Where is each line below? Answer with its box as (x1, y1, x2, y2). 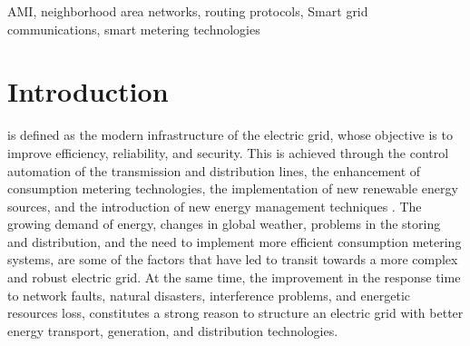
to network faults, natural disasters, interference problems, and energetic (7, 285, 410, 304)
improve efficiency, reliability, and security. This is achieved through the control (7, 143, 449, 162)
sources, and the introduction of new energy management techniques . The (7, 196, 422, 215)
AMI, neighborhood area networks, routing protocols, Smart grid (7, 2, 368, 20)
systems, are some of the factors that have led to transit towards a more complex (7, 250, 458, 269)
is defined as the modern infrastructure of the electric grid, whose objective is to (7, 125, 453, 144)
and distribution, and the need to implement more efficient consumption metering (7, 232, 462, 251)
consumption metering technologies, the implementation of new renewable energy (7, 179, 458, 198)
